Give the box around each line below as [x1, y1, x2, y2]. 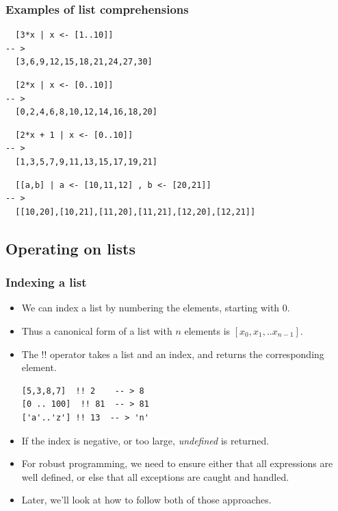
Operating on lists [5, 237, 136, 259]
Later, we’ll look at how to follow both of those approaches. [21, 492, 272, 507]
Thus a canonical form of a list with [21, 323, 172, 337]
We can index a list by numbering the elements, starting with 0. [21, 300, 290, 315]
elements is [184, 323, 231, 337]
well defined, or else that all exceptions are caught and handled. [21, 469, 289, 484]
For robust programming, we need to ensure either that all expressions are [21, 456, 333, 471]
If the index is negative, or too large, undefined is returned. [21, 433, 270, 447]
